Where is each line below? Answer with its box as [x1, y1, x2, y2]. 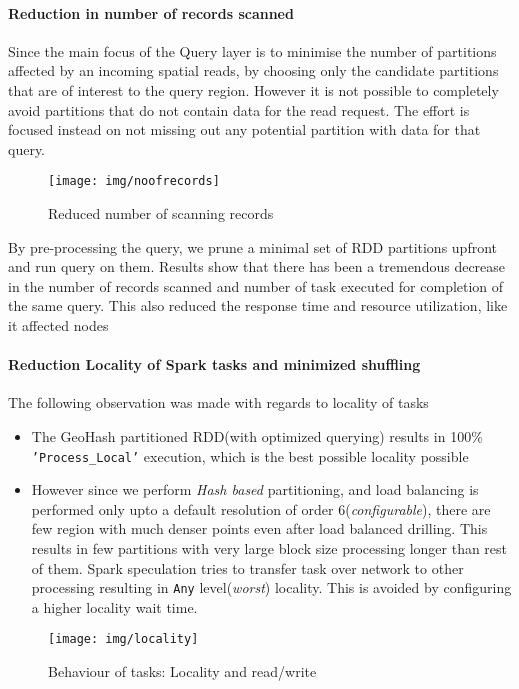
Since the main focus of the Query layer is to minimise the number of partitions [8, 40, 497, 61]
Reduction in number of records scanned [8, 2, 294, 23]
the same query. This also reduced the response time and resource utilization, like [8, 295, 508, 316]
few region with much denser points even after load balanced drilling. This [31, 518, 488, 539]
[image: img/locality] [48, 632, 199, 647]
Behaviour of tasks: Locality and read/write [48, 661, 317, 682]
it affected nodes [8, 314, 109, 335]
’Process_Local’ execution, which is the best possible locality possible [31, 445, 469, 466]
